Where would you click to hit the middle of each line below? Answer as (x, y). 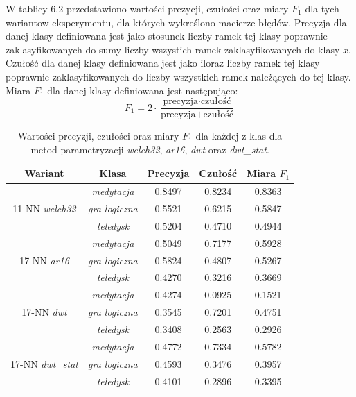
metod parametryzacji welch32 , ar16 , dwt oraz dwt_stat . (150, 149)
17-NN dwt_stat (45, 363)
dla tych (322, 8)
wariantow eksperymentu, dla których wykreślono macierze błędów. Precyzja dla (176, 22)
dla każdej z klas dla (239, 136)
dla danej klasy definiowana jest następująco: (143, 90)
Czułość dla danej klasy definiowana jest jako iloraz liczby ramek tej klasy (163, 63)
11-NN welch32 (44, 209)
